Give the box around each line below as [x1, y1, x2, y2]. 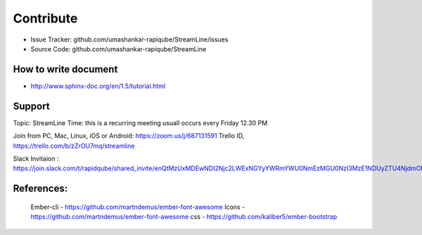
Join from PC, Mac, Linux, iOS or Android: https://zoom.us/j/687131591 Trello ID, [13, 132, 245, 140]
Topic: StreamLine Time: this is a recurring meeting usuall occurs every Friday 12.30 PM [13, 118, 268, 127]
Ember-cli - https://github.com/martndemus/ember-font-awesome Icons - [30, 203, 245, 211]
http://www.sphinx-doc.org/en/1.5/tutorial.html [30, 82, 165, 90]
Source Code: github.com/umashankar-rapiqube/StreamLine [30, 44, 207, 53]
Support [13, 100, 50, 112]
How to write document [13, 63, 118, 75]
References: [13, 183, 68, 195]
